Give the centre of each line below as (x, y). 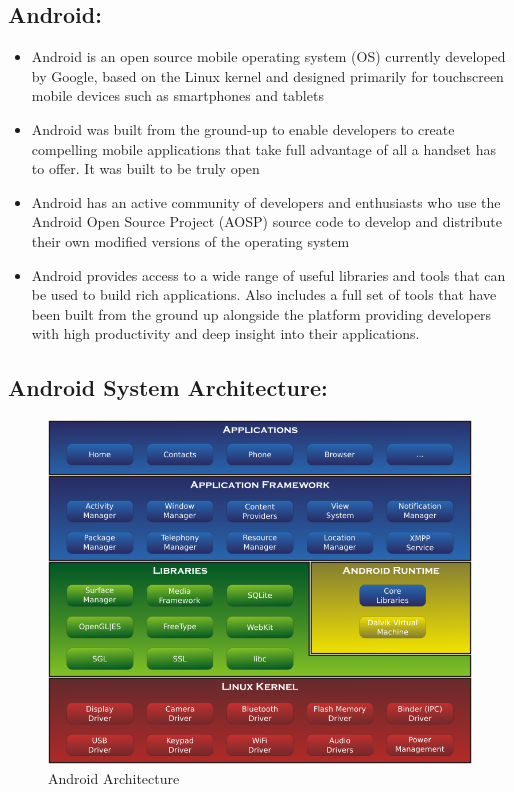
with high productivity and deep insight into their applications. (225, 333)
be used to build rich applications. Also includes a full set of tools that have (264, 294)
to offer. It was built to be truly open (145, 168)
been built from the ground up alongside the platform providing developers (261, 313)
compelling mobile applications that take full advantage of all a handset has (263, 148)
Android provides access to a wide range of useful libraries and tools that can (268, 274)
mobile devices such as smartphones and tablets (177, 95)
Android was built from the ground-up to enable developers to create (243, 128)
